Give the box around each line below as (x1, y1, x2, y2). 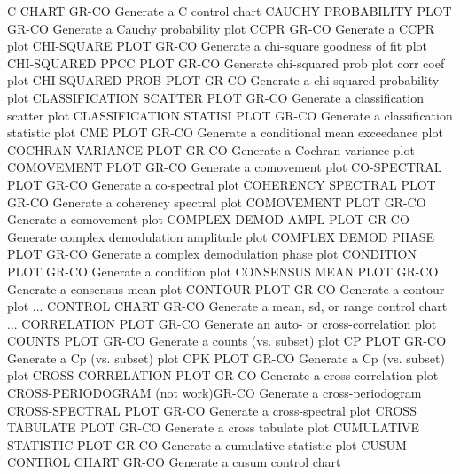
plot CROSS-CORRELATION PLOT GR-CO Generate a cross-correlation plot (7, 366, 439, 385)
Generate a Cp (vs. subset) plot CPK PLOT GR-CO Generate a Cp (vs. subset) (7, 348, 445, 367)
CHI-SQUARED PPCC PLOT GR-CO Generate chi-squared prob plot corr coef (7, 53, 445, 72)
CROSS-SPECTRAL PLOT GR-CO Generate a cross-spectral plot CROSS (7, 400, 417, 419)
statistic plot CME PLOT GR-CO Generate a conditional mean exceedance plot (7, 123, 443, 142)
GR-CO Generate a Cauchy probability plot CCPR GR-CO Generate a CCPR (7, 19, 434, 37)
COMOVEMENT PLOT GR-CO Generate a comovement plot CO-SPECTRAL (7, 158, 442, 176)
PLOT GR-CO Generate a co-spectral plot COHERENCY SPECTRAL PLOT (7, 175, 436, 193)
